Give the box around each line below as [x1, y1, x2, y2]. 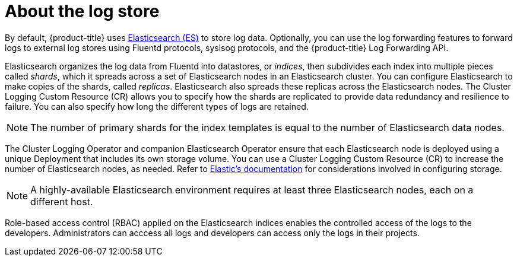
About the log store [5, 1, 160, 21]
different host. [30, 195, 93, 208]
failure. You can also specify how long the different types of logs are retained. [5, 101, 309, 112]
